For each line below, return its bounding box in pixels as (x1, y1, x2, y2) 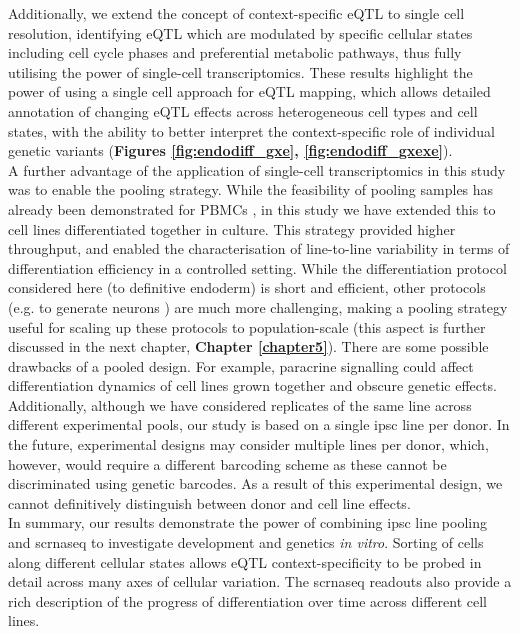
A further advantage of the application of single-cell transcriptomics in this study (8, 159, 506, 180)
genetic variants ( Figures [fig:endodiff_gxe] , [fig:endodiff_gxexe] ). (8, 140, 453, 161)
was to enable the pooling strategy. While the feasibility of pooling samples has (8, 179, 494, 200)
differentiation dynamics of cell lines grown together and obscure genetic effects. (8, 375, 497, 396)
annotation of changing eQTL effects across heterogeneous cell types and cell (8, 100, 478, 121)
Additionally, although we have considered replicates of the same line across (8, 394, 472, 415)
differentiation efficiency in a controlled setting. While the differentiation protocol (8, 257, 507, 278)
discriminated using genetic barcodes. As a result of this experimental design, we (8, 473, 503, 494)
